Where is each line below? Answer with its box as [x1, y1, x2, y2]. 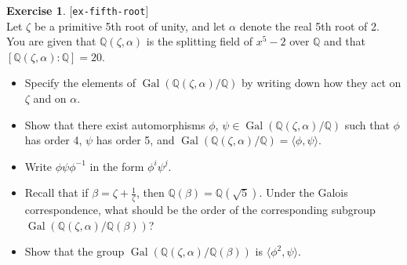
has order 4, [24, 132, 82, 148]
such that [344, 116, 390, 132]
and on [33, 90, 67, 107]
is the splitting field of [146, 33, 253, 49]
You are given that [6, 33, 96, 49]
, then [136, 184, 165, 201]
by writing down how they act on [241, 74, 402, 91]
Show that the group [24, 243, 125, 260]
